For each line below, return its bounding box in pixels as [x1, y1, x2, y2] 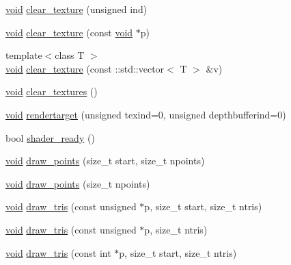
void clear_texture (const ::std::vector [5, 61, 165, 75]
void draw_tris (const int [5, 245, 111, 260]
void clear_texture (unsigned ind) [5, 2, 148, 16]
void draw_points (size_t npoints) [5, 176, 150, 190]
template [5, 48, 42, 62]
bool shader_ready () [5, 130, 95, 144]
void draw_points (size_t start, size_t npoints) [5, 153, 205, 168]
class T [55, 48, 85, 62]
